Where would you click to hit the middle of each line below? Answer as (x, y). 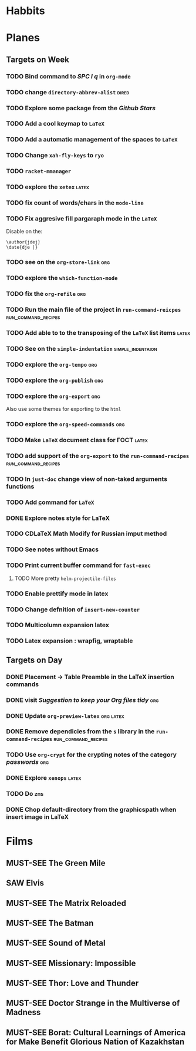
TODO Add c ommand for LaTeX (50, 502)
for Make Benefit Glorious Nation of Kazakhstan (95, 1042)
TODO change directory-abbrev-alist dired (68, 92)
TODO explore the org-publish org (55, 380)
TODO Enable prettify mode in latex (57, 594)
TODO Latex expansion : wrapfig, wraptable (70, 641)
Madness (23, 1012)
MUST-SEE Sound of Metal (56, 943)
